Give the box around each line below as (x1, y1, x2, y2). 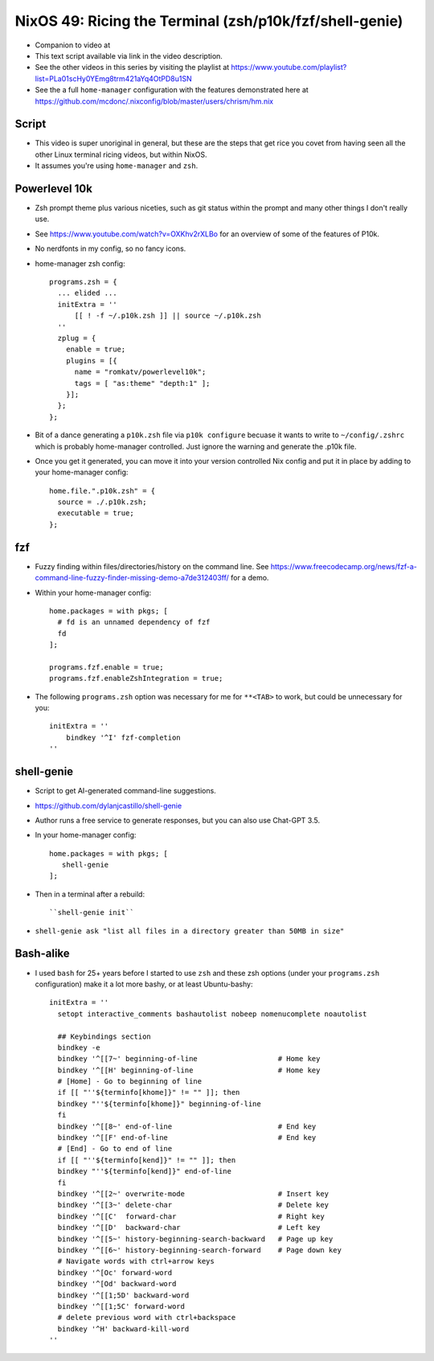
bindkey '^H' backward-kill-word (57, 1324, 190, 1334)
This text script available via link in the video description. (35, 51, 223, 60)
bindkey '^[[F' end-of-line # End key (57, 1133, 317, 1142)
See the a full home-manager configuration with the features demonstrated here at (35, 85, 309, 95)
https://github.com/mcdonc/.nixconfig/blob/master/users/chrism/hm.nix (35, 96, 273, 106)
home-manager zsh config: (35, 258, 125, 269)
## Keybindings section (57, 1031, 152, 1041)
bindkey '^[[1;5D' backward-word (57, 1290, 190, 1300)
